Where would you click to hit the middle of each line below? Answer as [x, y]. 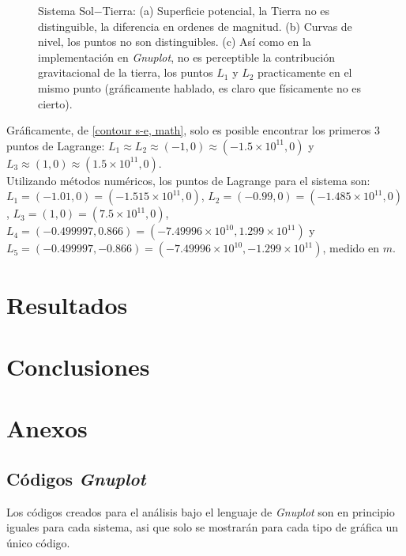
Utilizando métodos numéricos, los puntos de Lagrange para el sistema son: [188, 180]
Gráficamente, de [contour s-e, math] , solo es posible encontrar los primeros [189, 130]
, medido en [351, 248]
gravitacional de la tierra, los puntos [126, 72]
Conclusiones [78, 366]
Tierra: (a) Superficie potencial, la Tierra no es [216, 10]
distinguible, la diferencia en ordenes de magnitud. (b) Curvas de [195, 26]
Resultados [67, 304]
